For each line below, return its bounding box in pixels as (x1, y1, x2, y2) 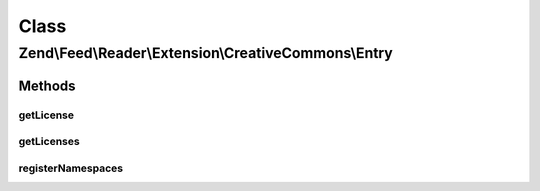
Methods (18, 77, 76, 94)
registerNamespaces (18, 161, 124, 175)
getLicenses (18, 135, 80, 149)
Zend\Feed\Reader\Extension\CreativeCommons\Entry (18, 44, 394, 62)
